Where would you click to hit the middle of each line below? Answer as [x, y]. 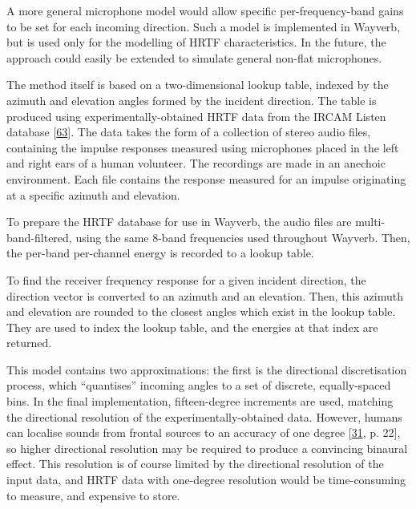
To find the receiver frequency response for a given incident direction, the [186, 279]
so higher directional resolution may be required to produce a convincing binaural [207, 448]
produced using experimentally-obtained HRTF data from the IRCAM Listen [196, 116]
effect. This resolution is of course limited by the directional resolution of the [195, 464]
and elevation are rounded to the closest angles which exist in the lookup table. [201, 311]
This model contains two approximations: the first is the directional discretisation [207, 369]
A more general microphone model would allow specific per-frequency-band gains [205, 10]
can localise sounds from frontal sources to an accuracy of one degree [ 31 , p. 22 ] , [204, 432]
